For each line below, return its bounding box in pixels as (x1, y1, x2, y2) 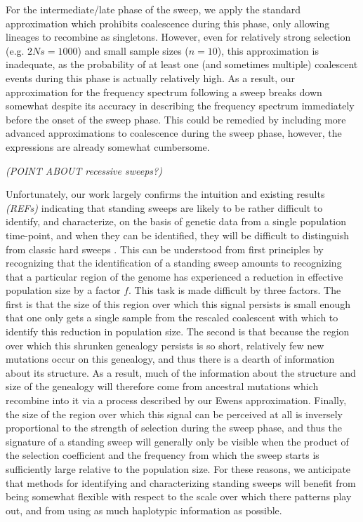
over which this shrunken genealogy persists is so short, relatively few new (6, 337, 324, 352)
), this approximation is (217, 43, 319, 58)
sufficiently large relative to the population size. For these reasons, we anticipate (6, 462, 351, 476)
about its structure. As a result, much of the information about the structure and (6, 365, 356, 380)
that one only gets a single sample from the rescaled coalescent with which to (6, 310, 338, 325)
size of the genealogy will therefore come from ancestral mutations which (6, 379, 319, 394)
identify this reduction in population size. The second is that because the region (6, 324, 350, 339)
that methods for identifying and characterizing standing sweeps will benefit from (6, 475, 356, 490)
